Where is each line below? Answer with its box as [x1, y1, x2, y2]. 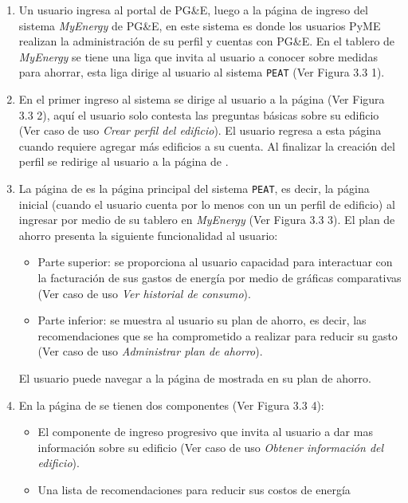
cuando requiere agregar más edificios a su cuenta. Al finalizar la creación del [18, 137, 395, 154]
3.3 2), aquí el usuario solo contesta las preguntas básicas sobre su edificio [18, 106, 379, 123]
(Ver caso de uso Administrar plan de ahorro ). [37, 343, 263, 360]
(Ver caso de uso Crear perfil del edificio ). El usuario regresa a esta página [18, 122, 382, 139]
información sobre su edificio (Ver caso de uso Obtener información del [37, 438, 384, 455]
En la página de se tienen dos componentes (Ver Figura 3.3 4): [18, 396, 324, 413]
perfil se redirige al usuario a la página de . [18, 153, 229, 170]
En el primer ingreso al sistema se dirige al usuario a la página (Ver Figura [18, 91, 385, 108]
